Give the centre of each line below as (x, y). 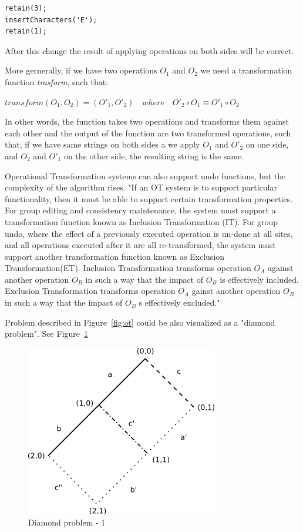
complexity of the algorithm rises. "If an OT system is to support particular (141, 187)
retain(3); (26, 8)
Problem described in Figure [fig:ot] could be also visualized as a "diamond (140, 322)
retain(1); (26, 31)
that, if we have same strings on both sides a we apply (102, 144)
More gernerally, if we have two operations (81, 70)
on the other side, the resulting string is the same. (154, 155)
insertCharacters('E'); (51, 20)
